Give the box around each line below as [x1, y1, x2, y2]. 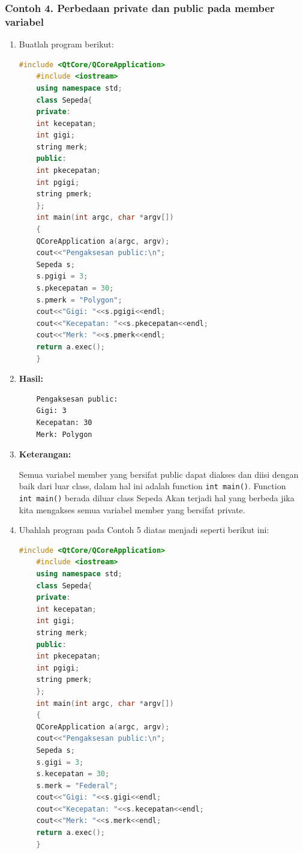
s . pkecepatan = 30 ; [36, 284, 114, 293]
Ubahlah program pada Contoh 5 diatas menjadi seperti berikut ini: [19, 523, 269, 536]
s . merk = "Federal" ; [36, 781, 118, 790]
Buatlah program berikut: [19, 38, 114, 50]
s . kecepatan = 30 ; [36, 770, 110, 779]
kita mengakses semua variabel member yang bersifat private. [19, 503, 245, 516]
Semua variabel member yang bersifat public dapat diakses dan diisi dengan [19, 468, 299, 480]
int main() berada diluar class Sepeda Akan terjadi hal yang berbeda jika [19, 491, 295, 504]
